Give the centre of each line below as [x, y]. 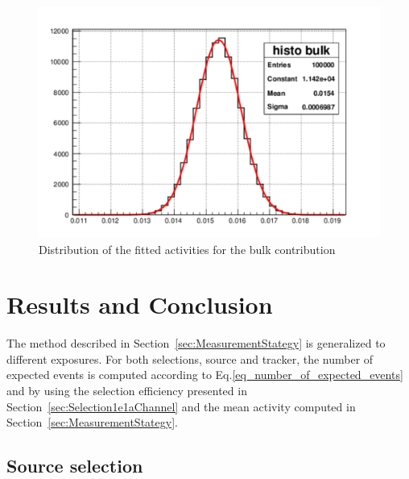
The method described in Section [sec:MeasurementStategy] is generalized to [196, 343]
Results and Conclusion [140, 304]
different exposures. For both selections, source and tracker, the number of [190, 358]
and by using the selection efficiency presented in [127, 391]
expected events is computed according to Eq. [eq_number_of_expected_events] [205, 375]
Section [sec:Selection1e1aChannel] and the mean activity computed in [181, 406]
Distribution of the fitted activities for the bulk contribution [187, 249]
